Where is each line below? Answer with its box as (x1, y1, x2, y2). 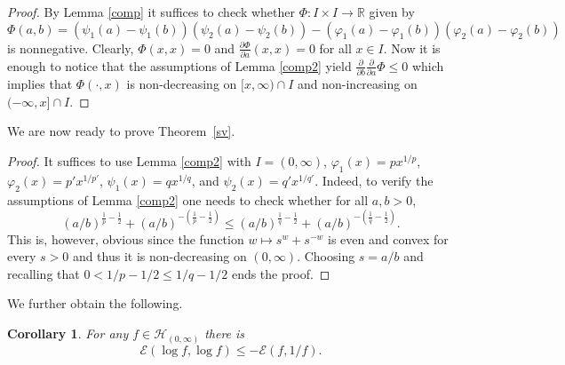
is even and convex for (328, 229, 449, 248)
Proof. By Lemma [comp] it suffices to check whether (7, 3, 296, 20)
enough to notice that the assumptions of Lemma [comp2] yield (7, 56, 352, 75)
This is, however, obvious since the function (7, 229, 244, 248)
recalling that (7, 264, 80, 282)
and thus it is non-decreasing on (72, 247, 247, 266)
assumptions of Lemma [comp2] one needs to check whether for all (7, 190, 369, 209)
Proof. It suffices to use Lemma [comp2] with (7, 152, 251, 170)
